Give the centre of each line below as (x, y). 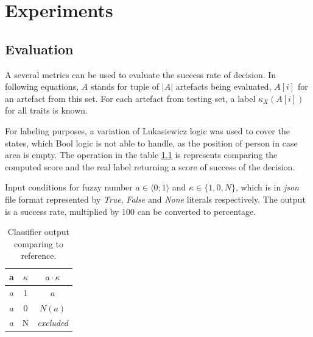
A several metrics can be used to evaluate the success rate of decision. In (141, 74)
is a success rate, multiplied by (62, 211)
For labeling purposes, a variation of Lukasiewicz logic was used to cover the (147, 130)
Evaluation (39, 49)
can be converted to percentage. (197, 211)
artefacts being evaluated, (223, 86)
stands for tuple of (125, 86)
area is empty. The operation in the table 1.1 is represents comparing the (141, 155)
